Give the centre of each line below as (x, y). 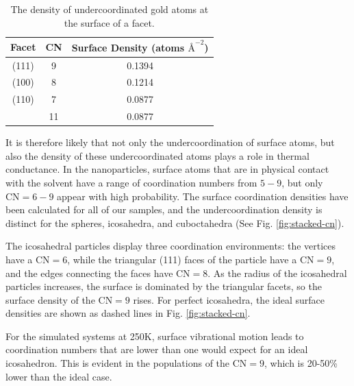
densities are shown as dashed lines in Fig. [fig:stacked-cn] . (128, 313)
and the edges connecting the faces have (89, 273)
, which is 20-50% (301, 363)
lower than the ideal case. (59, 376)
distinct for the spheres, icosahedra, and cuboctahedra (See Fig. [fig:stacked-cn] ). (175, 222)
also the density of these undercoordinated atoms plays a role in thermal (157, 155)
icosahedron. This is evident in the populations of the (118, 363)
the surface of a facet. (109, 22)
